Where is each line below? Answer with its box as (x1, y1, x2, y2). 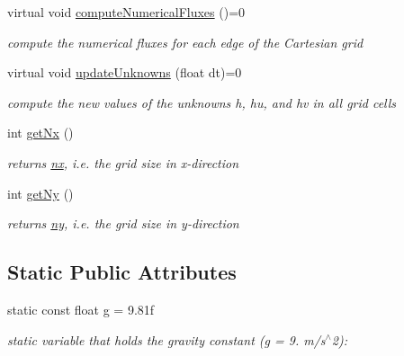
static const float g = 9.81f (7, 299, 155, 318)
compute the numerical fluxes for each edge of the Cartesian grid (7, 32, 364, 51)
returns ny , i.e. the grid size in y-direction (7, 214, 239, 233)
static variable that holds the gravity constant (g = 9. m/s (7, 330, 326, 349)
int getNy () (7, 183, 74, 202)
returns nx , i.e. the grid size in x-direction (7, 153, 239, 172)
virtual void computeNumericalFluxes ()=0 (7, 3, 246, 21)
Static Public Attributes (7, 258, 237, 286)
